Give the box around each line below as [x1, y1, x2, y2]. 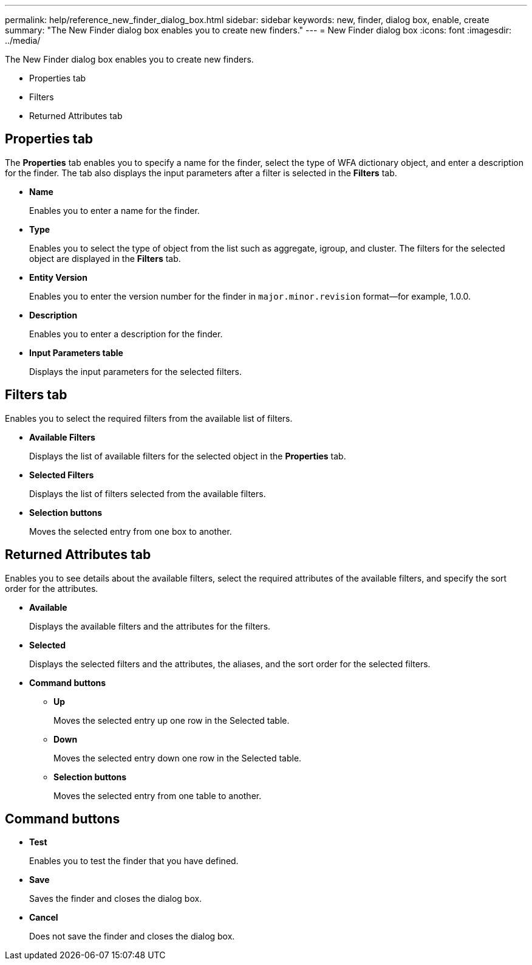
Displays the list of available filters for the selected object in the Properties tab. [29, 450, 346, 461]
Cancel [29, 912, 58, 923]
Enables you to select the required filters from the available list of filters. [5, 413, 293, 424]
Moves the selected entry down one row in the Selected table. [53, 752, 302, 763]
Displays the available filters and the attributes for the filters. [29, 620, 271, 631]
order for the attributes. [5, 583, 98, 594]
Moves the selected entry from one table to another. [53, 790, 262, 801]
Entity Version [29, 272, 87, 283]
